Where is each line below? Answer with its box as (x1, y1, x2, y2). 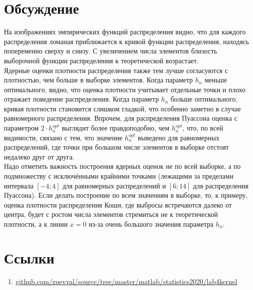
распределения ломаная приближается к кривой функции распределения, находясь (4, 36, 249, 46)
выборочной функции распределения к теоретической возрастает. (4, 55, 199, 65)
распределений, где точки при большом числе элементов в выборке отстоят (4, 142, 229, 152)
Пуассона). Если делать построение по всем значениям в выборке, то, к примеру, (4, 190, 248, 200)
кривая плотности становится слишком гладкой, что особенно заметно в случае (4, 103, 241, 113)
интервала (4, 180, 34, 190)
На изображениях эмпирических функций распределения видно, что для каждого (4, 26, 246, 37)
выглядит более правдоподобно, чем (61, 123, 170, 133)
